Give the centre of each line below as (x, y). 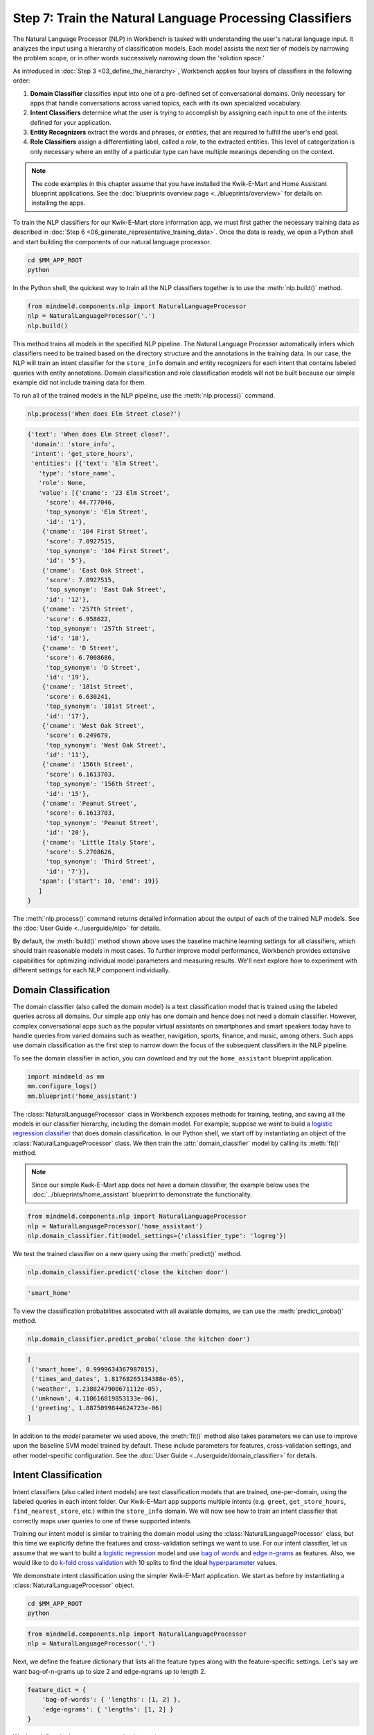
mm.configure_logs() (62, 1086)
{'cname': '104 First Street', (95, 532)
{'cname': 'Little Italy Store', (99, 842)
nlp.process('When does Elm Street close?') (104, 414)
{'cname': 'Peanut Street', (90, 804)
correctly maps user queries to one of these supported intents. (103, 1521)
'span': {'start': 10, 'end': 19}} (99, 881)
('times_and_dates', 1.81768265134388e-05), (108, 1379)
